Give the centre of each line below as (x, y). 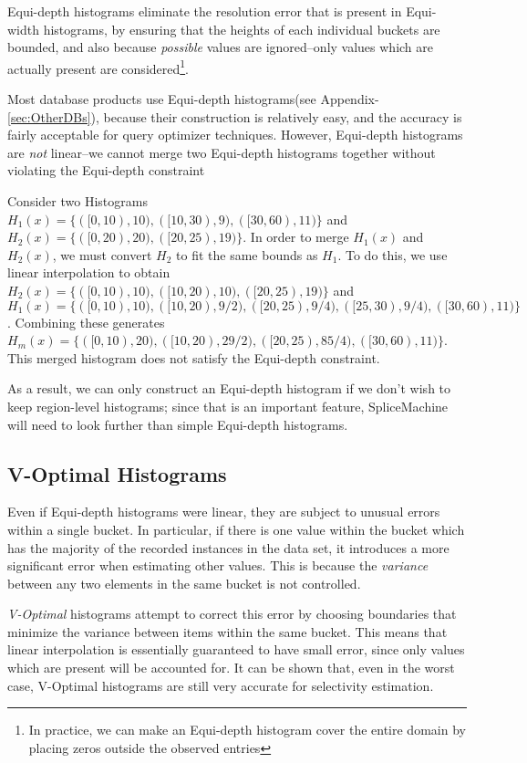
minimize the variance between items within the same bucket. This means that (227, 631)
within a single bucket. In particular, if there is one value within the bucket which (236, 529)
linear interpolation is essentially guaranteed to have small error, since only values (236, 649)
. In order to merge (296, 237)
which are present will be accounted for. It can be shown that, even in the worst (231, 668)
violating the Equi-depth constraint (106, 170)
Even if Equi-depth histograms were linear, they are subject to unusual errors (224, 512)
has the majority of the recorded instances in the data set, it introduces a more (228, 547)
